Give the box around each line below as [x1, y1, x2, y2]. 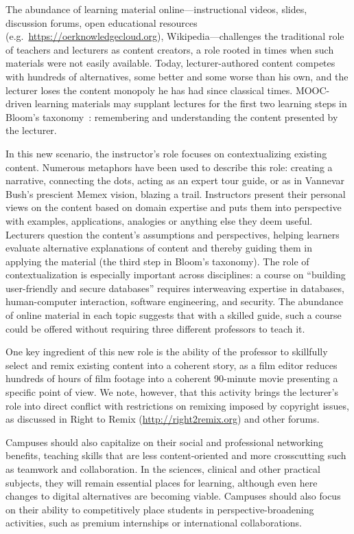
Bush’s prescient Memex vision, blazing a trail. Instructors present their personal [5, 186, 346, 201]
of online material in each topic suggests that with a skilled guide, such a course [5, 308, 342, 322]
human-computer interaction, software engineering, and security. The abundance [5, 294, 343, 309]
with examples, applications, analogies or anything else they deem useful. [5, 213, 313, 227]
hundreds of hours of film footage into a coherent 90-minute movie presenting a [5, 371, 338, 386]
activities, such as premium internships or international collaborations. [5, 515, 302, 530]
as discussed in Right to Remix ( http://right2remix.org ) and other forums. [5, 412, 320, 426]
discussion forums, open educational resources [5, 15, 198, 30]
